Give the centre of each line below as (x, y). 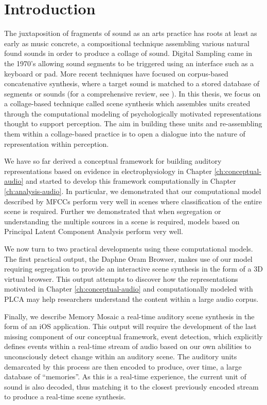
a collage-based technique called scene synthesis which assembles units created (127, 103)
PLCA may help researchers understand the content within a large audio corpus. (131, 298)
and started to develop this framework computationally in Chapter (131, 181)
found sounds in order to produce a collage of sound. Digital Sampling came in (128, 53)
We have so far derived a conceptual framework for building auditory (113, 161)
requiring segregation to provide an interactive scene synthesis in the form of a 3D (133, 269)
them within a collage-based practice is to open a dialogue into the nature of (125, 134)
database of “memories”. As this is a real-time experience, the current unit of (125, 377)
